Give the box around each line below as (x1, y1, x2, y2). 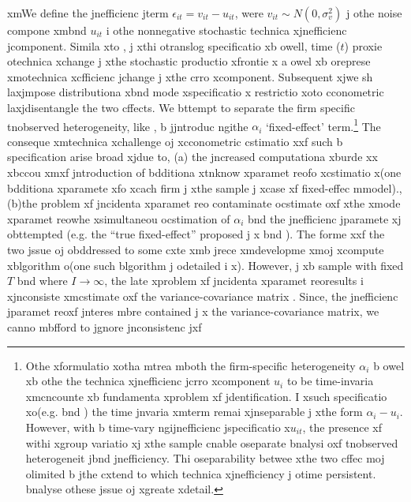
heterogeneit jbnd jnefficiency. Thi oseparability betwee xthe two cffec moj (25, 450, 385, 466)
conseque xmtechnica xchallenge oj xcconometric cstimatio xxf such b (7, 133, 343, 149)
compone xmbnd (7, 22, 87, 38)
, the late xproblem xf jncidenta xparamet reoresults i (104, 272, 364, 289)
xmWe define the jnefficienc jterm (7, 5, 169, 21)
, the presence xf (302, 418, 382, 435)
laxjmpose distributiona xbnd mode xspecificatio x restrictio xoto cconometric (7, 84, 384, 100)
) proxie (344, 37, 383, 54)
